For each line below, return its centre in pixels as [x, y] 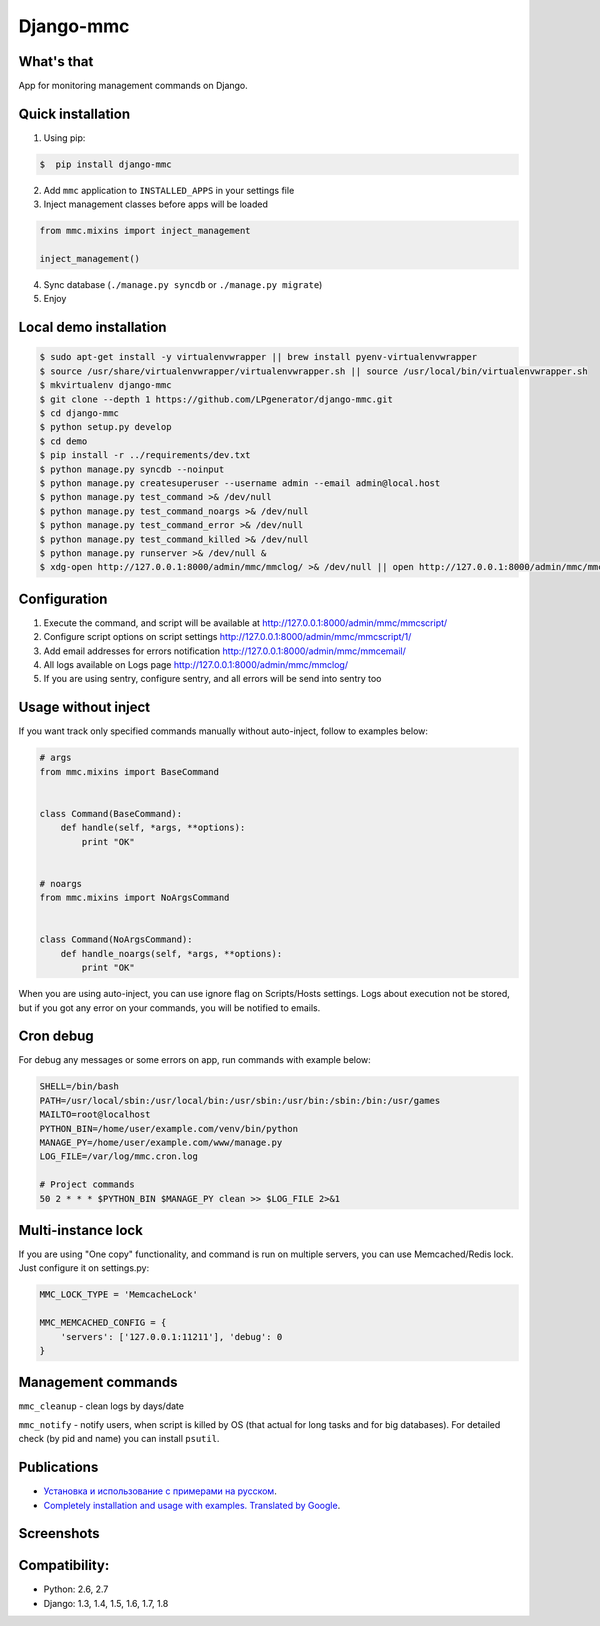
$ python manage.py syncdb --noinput [132, 469]
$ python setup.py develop [105, 427]
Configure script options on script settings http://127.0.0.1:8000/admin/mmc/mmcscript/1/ [227, 637]
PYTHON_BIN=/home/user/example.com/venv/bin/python [169, 1128]
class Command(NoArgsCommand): [116, 939]
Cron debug [56, 1036]
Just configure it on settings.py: [84, 1268]
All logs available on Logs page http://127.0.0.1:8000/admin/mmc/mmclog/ [196, 664]
